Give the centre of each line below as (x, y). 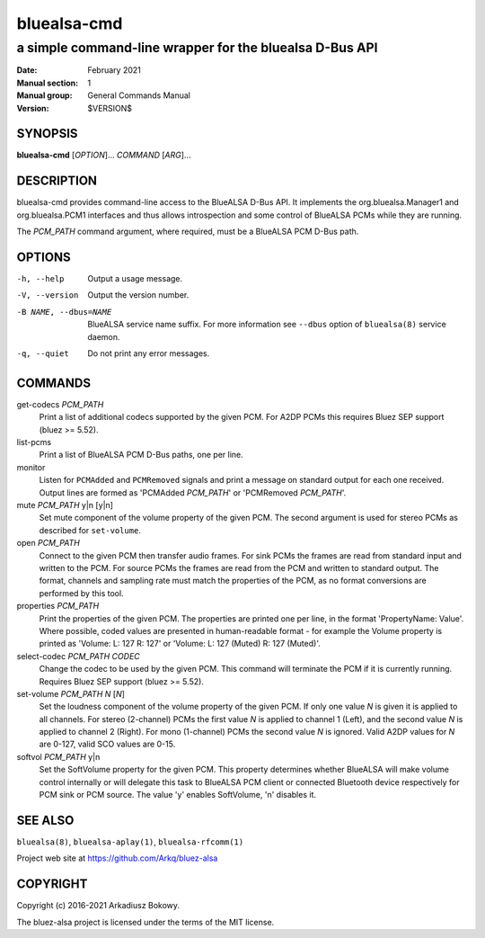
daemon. (104, 336)
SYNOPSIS (47, 134)
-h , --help (40, 279)
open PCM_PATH (48, 543)
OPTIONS (44, 257)
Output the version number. (138, 295)
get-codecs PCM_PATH (60, 404)
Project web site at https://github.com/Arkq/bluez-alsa (117, 858)
